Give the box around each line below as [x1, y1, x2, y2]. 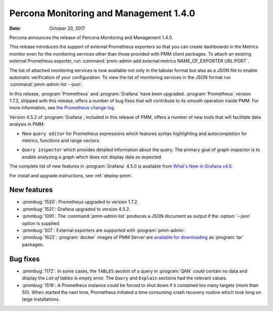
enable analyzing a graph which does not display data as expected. [22, 154, 163, 160]
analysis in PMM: [9, 121, 45, 127]
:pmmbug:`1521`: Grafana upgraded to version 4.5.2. [22, 206, 131, 212]
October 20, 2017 [49, 25, 85, 31]
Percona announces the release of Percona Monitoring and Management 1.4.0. [9, 34, 173, 40]
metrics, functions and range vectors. [22, 138, 101, 144]
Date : [9, 25, 21, 31]
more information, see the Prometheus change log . [9, 105, 116, 111]
